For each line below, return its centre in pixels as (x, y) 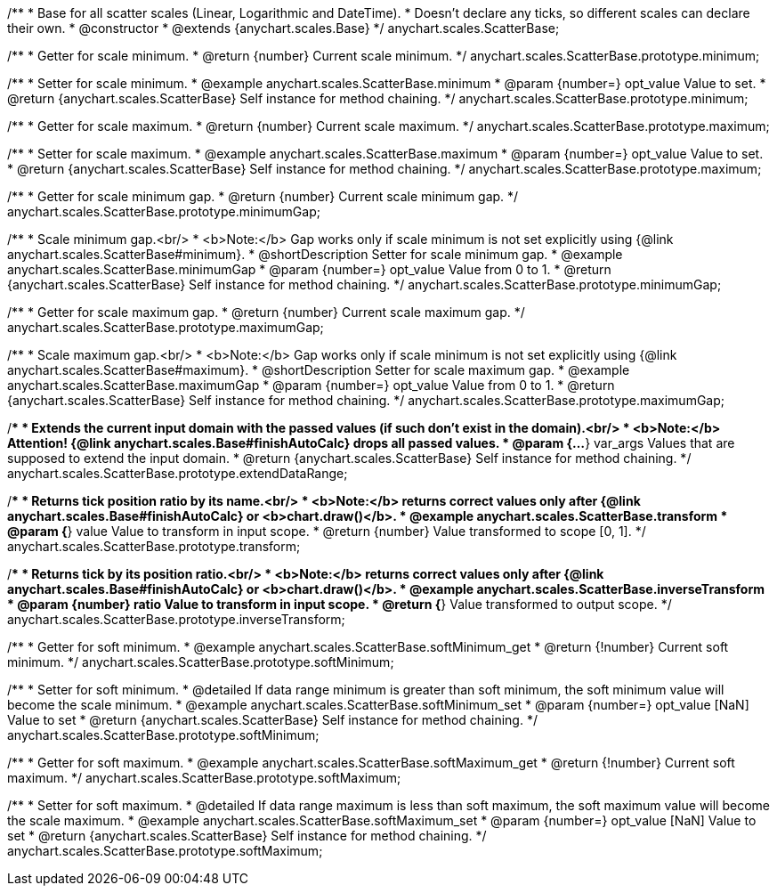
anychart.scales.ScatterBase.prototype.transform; (154, 546)
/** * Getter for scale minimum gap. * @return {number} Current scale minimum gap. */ (263, 196)
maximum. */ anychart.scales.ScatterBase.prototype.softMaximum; (204, 778)
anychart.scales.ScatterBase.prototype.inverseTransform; (176, 619)
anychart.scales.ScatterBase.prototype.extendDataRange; (178, 473)
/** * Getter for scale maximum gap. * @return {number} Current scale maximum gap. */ (266, 312)
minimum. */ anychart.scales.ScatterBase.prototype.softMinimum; (201, 662)
